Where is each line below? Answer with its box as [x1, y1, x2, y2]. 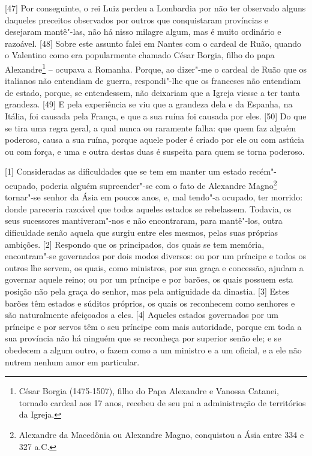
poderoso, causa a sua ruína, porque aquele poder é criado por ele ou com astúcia [5, 133, 305, 146]
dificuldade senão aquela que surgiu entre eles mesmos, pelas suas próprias [5, 226, 278, 238]
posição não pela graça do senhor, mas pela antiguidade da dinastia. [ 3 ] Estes [5, 284, 289, 297]
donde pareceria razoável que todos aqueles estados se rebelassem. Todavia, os [5, 202, 292, 215]
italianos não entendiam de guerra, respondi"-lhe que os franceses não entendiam [5, 74, 301, 87]
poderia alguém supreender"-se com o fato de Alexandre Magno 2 [40, 177, 277, 191]
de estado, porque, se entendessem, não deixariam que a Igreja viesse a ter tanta [5, 86, 300, 98]
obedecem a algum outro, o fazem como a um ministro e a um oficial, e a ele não [5, 343, 302, 356]
